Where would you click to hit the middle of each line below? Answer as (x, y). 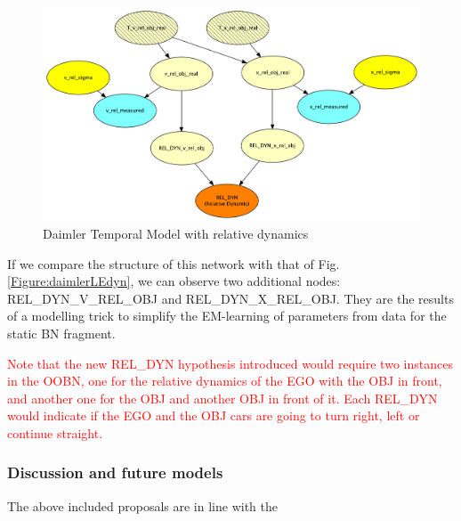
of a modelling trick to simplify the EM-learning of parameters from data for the (227, 316)
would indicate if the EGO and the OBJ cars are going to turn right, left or (214, 415)
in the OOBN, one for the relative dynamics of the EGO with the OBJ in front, (225, 381)
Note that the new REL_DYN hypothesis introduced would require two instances (230, 363)
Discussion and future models (115, 472)
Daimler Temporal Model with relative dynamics (176, 233)
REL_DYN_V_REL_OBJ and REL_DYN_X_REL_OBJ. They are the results (230, 298)
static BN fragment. (61, 333)
